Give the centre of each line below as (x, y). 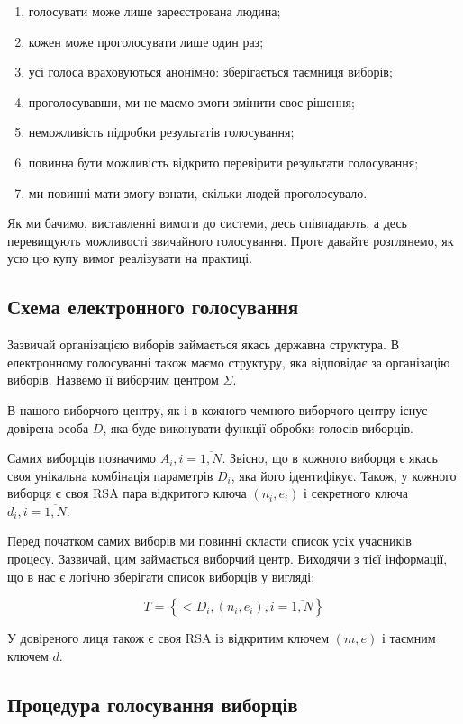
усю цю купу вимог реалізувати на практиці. (130, 258)
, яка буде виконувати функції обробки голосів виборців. (258, 427)
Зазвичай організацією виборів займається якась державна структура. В (203, 344)
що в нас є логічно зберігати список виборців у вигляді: (161, 576)
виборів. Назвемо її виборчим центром (113, 380)
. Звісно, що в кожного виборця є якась (330, 458)
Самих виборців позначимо (82, 458)
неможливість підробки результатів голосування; (161, 132)
